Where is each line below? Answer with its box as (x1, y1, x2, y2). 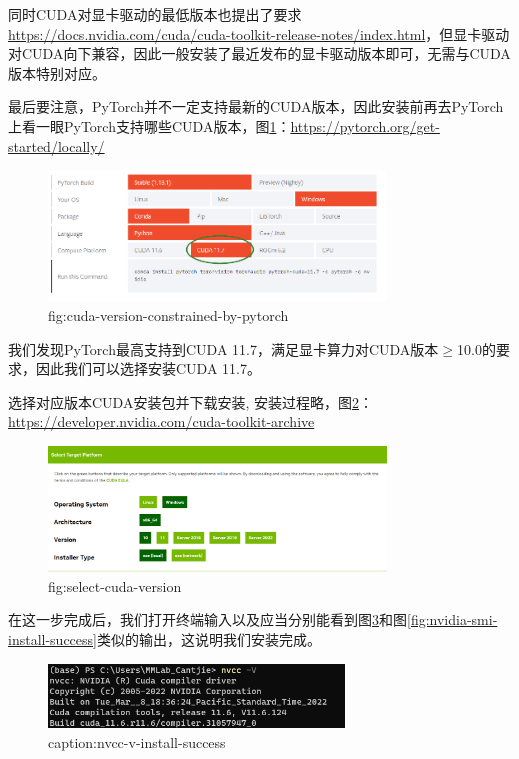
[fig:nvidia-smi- (407, 609, 498, 630)
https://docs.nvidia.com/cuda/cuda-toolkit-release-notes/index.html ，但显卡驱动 (8, 23, 510, 44)
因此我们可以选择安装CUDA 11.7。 (35, 358, 261, 379)
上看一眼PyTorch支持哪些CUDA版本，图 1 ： (8, 115, 291, 136)
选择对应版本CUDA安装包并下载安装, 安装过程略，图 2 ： (8, 391, 373, 412)
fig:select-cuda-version (48, 575, 182, 596)
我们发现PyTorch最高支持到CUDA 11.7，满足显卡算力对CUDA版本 (8, 338, 439, 359)
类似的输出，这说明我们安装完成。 (96, 628, 321, 649)
